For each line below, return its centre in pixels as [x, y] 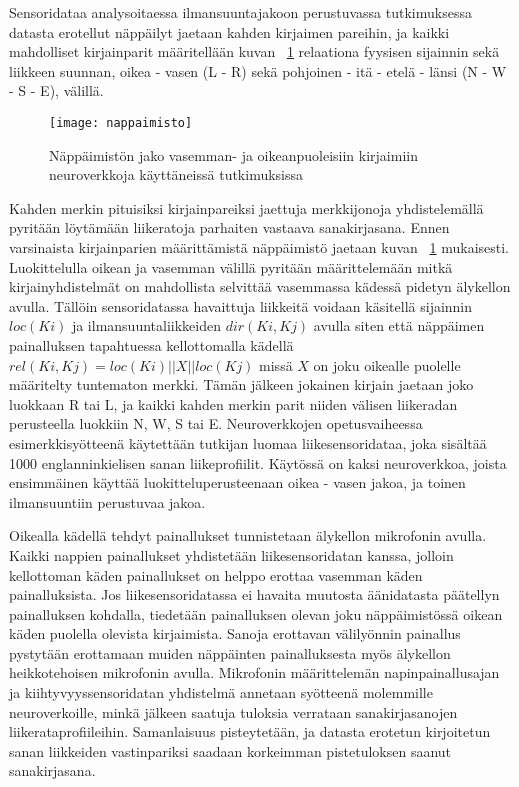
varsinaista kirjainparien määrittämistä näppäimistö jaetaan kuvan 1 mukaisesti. [259, 247]
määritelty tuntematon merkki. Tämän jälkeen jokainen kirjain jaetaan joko [241, 384]
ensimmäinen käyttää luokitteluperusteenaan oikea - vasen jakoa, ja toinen [237, 482]
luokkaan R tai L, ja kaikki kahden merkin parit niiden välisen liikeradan [233, 403]
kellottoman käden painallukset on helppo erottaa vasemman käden [216, 574]
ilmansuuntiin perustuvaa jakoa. [107, 501]
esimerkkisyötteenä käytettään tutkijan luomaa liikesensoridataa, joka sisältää [248, 442]
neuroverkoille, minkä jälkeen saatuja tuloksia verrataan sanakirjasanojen [233, 711]
